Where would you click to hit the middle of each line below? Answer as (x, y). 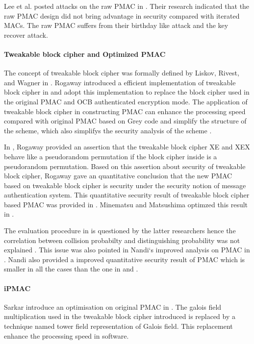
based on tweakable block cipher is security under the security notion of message (125, 185)
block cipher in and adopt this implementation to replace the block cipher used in (127, 92)
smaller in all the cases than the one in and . (71, 269)
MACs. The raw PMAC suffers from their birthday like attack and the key (116, 25)
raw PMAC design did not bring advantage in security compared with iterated (122, 15)
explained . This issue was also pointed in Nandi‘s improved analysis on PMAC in (127, 250)
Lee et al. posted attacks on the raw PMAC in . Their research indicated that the (127, 6)
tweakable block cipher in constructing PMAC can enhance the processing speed (125, 111)
